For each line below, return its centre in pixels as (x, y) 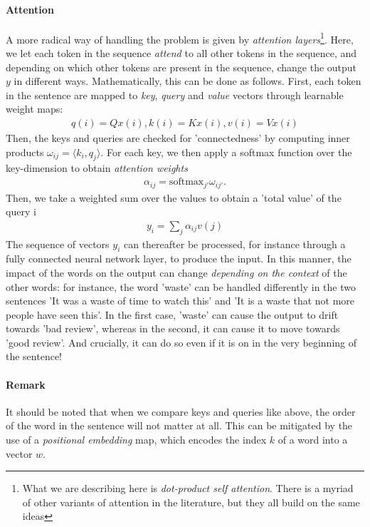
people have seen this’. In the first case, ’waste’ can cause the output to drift (172, 314)
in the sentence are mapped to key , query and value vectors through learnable (175, 94)
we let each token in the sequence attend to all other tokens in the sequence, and (181, 53)
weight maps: (35, 109)
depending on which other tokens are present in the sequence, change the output (181, 67)
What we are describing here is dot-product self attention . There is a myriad (188, 488)
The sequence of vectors (58, 244)
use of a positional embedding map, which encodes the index (136, 440)
